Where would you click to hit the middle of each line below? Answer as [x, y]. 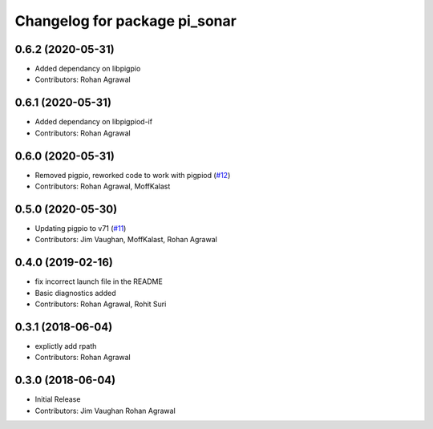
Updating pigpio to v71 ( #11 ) [81, 228]
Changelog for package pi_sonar [125, 21]
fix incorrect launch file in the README [99, 281]
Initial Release [58, 399]
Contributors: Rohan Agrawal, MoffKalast [103, 186]
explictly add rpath [66, 346]
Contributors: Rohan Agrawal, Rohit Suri [101, 304]
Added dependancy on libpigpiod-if [93, 122]
